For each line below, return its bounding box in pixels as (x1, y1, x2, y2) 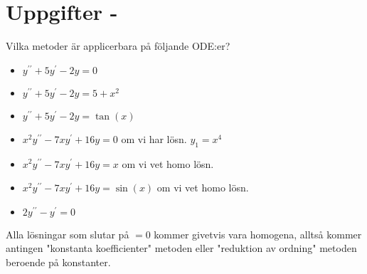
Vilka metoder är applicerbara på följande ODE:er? (6, 38, 230, 53)
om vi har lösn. (121, 131, 187, 146)
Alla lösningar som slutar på (6, 226, 129, 241)
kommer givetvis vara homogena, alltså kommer (154, 226, 362, 241)
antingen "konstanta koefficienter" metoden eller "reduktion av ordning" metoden (6, 241, 357, 255)
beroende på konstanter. (6, 254, 111, 269)
